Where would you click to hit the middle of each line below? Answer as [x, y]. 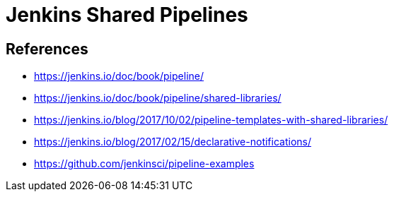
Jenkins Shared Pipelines [127, 15]
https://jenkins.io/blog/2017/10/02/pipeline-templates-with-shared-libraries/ [211, 120]
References [47, 49]
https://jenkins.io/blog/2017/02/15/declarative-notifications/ [173, 142]
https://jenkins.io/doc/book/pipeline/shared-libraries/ [158, 98]
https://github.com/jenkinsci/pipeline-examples [144, 164]
